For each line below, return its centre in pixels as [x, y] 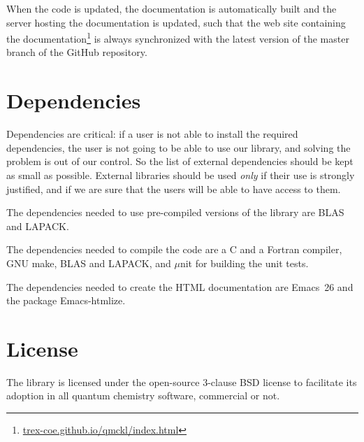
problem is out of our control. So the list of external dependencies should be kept [180, 161]
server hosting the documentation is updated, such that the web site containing [176, 22]
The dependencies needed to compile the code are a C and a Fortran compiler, [174, 249]
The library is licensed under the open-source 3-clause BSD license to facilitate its [182, 382]
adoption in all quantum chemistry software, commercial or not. [143, 395]
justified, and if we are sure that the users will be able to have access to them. [174, 188]
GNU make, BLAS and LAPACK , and [89, 263]
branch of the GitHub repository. [77, 52]
